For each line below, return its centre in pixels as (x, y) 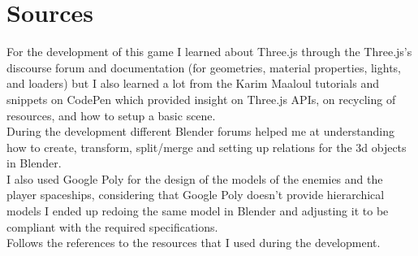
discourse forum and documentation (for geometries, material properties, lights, (204, 67)
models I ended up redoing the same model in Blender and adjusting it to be (198, 211)
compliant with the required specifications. (112, 226)
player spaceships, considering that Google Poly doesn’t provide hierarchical (196, 195)
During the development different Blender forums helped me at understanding (200, 131)
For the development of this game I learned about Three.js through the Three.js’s (209, 52)
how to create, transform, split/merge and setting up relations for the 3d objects (207, 147)
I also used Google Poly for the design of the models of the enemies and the (195, 178)
